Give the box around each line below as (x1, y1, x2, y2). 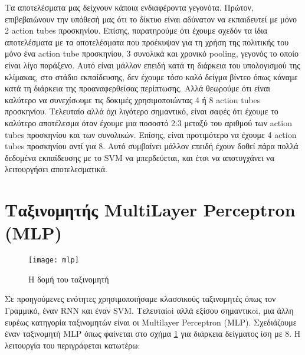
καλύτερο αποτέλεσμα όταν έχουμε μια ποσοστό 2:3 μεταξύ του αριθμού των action (5, 116, 292, 129)
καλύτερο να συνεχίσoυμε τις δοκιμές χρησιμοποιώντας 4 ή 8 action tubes (5, 93, 261, 106)
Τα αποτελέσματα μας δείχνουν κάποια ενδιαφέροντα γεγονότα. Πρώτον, (5, 1, 254, 13)
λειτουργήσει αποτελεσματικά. (5, 163, 107, 175)
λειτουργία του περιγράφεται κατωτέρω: (5, 338, 140, 351)
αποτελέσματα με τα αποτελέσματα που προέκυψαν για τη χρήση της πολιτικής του (5, 35, 289, 48)
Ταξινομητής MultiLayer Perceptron (5, 198, 296, 222)
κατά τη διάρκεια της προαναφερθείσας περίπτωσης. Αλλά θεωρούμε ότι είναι (5, 82, 271, 94)
